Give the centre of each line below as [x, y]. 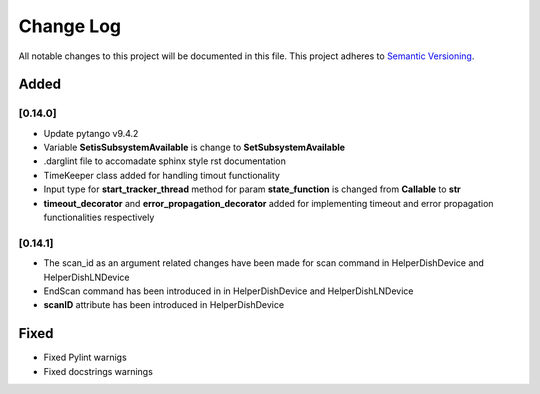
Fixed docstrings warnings [98, 371]
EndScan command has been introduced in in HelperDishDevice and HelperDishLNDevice [228, 291]
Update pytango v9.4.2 [91, 133]
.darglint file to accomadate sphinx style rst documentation [165, 161]
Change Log [70, 26]
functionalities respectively [99, 217]
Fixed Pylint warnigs [85, 357]
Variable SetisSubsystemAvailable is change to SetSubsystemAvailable [194, 147]
